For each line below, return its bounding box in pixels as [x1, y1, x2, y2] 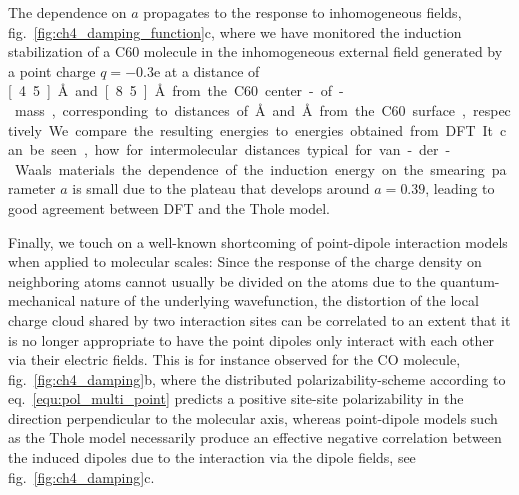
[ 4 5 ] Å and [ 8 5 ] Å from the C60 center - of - [8, 80, 344, 101]
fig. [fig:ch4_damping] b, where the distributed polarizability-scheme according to [8, 368, 506, 389]
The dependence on [8, 2, 127, 22]
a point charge [8, 60, 96, 81]
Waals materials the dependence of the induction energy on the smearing [14, 158, 485, 179]
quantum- [440, 270, 500, 291]
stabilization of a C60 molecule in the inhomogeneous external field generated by [8, 41, 503, 62]
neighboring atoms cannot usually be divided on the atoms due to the [8, 270, 436, 291]
